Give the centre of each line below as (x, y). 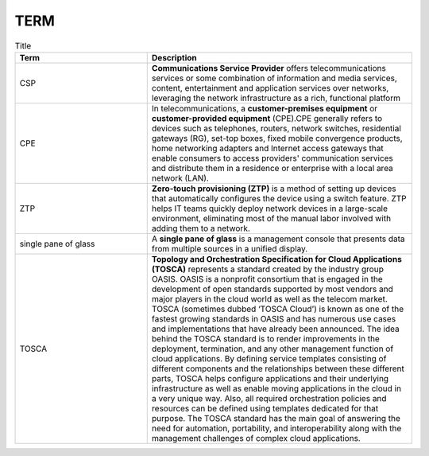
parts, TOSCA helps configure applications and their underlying (270, 378)
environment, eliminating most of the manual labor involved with (271, 218)
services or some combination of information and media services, (274, 78)
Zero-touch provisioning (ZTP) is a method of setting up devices (274, 189)
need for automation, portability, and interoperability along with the (276, 428)
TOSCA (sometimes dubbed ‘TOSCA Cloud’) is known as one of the (278, 309)
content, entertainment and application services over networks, (270, 88)
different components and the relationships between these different (278, 368)
